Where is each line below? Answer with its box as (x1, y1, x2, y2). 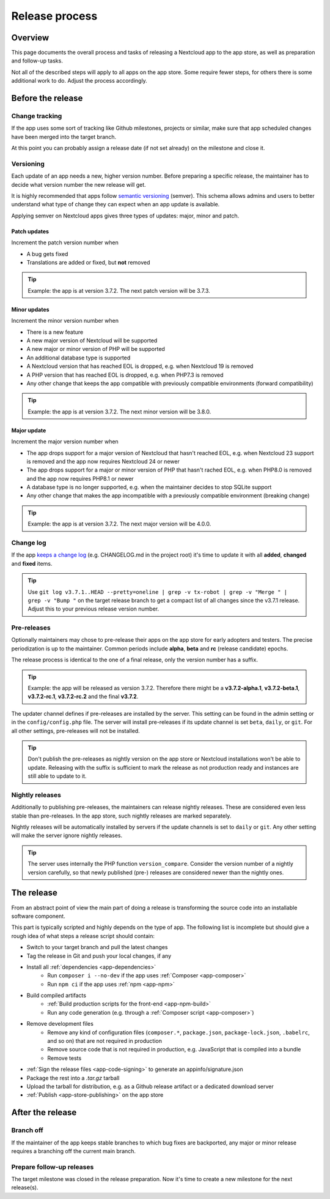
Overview (11, 32, 50, 43)
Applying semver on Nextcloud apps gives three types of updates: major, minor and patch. (11, 212, 240, 219)
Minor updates (11, 306, 50, 313)
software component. (11, 912, 65, 920)
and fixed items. (11, 560, 53, 567)
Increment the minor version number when (11, 317, 119, 325)
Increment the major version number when (11, 438, 119, 445)
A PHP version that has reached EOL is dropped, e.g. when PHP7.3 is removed (26, 371, 224, 378)
